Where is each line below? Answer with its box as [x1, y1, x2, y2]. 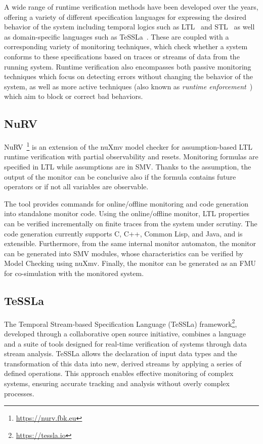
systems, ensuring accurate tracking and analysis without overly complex [4, 378, 230, 388]
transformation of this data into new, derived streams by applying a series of [4, 358, 242, 368]
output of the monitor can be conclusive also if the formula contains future [4, 171, 236, 182]
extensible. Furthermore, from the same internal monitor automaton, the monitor [4, 238, 256, 249]
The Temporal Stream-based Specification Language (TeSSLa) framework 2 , [4, 317, 237, 329]
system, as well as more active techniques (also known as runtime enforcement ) [4, 81, 253, 91]
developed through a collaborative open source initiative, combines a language [4, 328, 246, 338]
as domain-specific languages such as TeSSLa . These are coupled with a [4, 31, 229, 42]
